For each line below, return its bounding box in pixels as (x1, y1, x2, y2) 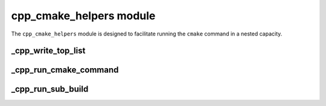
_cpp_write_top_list (11, 46, 86, 56)
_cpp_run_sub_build (11, 84, 89, 95)
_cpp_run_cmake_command (11, 65, 119, 75)
